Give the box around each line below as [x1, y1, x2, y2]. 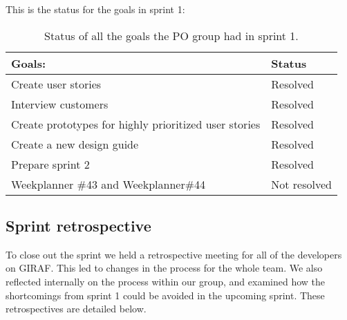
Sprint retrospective [6, 214, 151, 236]
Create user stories [11, 75, 102, 92]
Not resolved [271, 176, 332, 192]
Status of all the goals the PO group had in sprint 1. [44, 27, 299, 44]
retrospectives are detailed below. [6, 301, 147, 316]
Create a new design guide [11, 135, 139, 152]
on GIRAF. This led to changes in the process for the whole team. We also [6, 261, 323, 275]
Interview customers [11, 95, 109, 112]
